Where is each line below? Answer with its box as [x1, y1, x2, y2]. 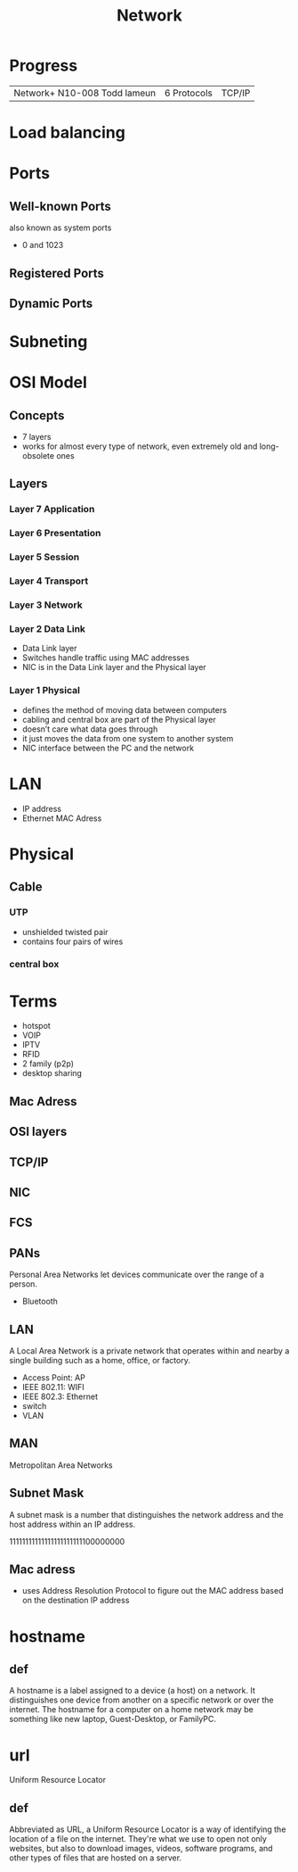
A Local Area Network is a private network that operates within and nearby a [9, 1345, 290, 1356]
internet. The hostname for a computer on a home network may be [9, 1704, 254, 1715]
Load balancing [9, 122, 126, 143]
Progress [9, 55, 78, 76]
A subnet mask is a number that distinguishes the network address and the [9, 1509, 284, 1520]
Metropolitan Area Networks [9, 1460, 113, 1470]
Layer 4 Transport [9, 575, 89, 587]
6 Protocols [164, 87, 213, 99]
